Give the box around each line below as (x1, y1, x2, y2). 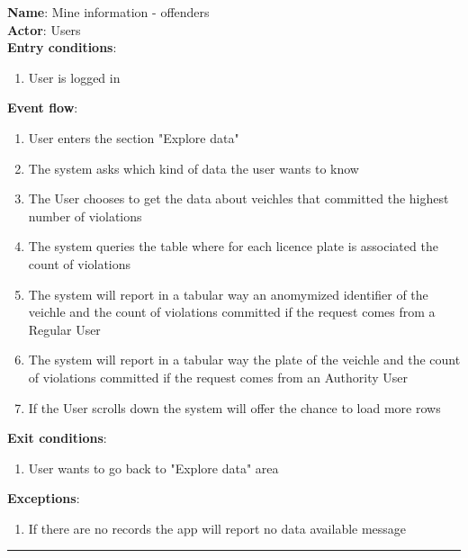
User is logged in (28, 67, 121, 86)
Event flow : (7, 98, 78, 117)
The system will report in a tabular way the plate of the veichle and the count (28, 350, 461, 369)
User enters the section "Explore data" (28, 128, 239, 147)
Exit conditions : (7, 428, 107, 447)
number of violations (28, 206, 142, 225)
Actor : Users (7, 20, 81, 39)
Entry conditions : (7, 38, 117, 57)
